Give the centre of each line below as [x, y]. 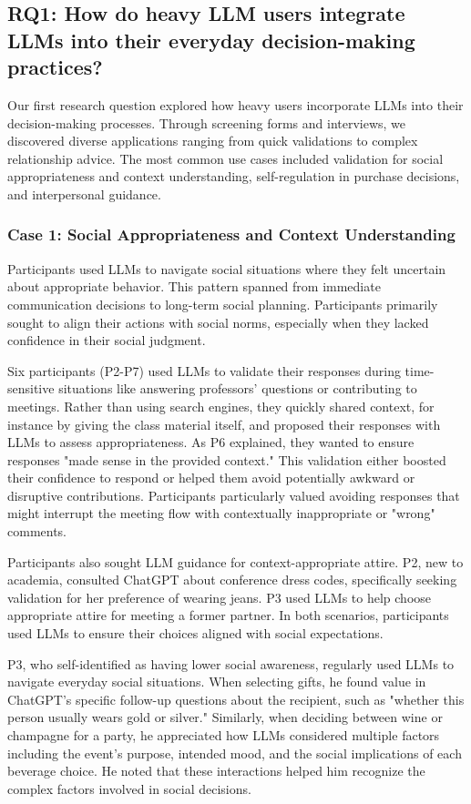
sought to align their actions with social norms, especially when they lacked [218, 322]
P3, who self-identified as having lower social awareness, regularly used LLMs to [231, 663]
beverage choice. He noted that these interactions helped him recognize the [216, 771]
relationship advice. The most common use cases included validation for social [225, 158]
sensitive [31, 388]
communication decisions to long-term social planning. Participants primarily [223, 304]
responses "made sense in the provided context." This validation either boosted [227, 459]
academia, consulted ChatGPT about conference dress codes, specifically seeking [232, 580]
